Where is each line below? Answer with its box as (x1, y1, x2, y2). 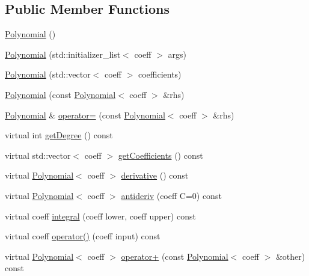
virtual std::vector (5, 149, 71, 161)
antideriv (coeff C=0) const (121, 189, 222, 201)
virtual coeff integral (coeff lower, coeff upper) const (5, 209, 196, 222)
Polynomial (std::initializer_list (5, 48, 121, 60)
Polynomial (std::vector (5, 68, 91, 81)
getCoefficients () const (118, 149, 203, 161)
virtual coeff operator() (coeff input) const (5, 230, 161, 242)
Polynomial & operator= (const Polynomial (5, 108, 165, 121)
